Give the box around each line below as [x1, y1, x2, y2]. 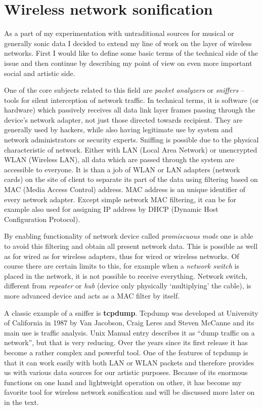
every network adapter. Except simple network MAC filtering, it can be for [4, 194, 237, 204]
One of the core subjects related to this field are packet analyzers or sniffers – [4, 85, 244, 95]
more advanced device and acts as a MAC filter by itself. [4, 290, 180, 301]
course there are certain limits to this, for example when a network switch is [4, 261, 239, 271]
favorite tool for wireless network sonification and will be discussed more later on [4, 387, 255, 397]
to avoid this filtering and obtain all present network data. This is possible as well [4, 241, 258, 251]
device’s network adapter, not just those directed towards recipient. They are [4, 114, 243, 125]
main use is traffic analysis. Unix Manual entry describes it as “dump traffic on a [4, 327, 255, 338]
